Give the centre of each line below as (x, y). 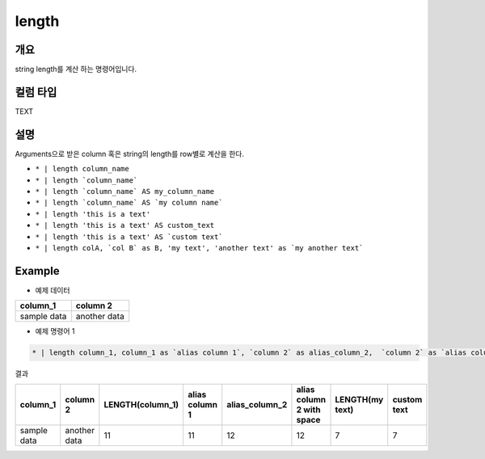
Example (37, 271)
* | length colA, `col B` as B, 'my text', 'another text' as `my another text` (199, 248)
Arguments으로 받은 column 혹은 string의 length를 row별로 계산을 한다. (129, 154)
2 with (308, 410)
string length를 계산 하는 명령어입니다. (76, 69)
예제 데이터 (53, 290)
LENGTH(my (359, 399)
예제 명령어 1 (55, 331)
